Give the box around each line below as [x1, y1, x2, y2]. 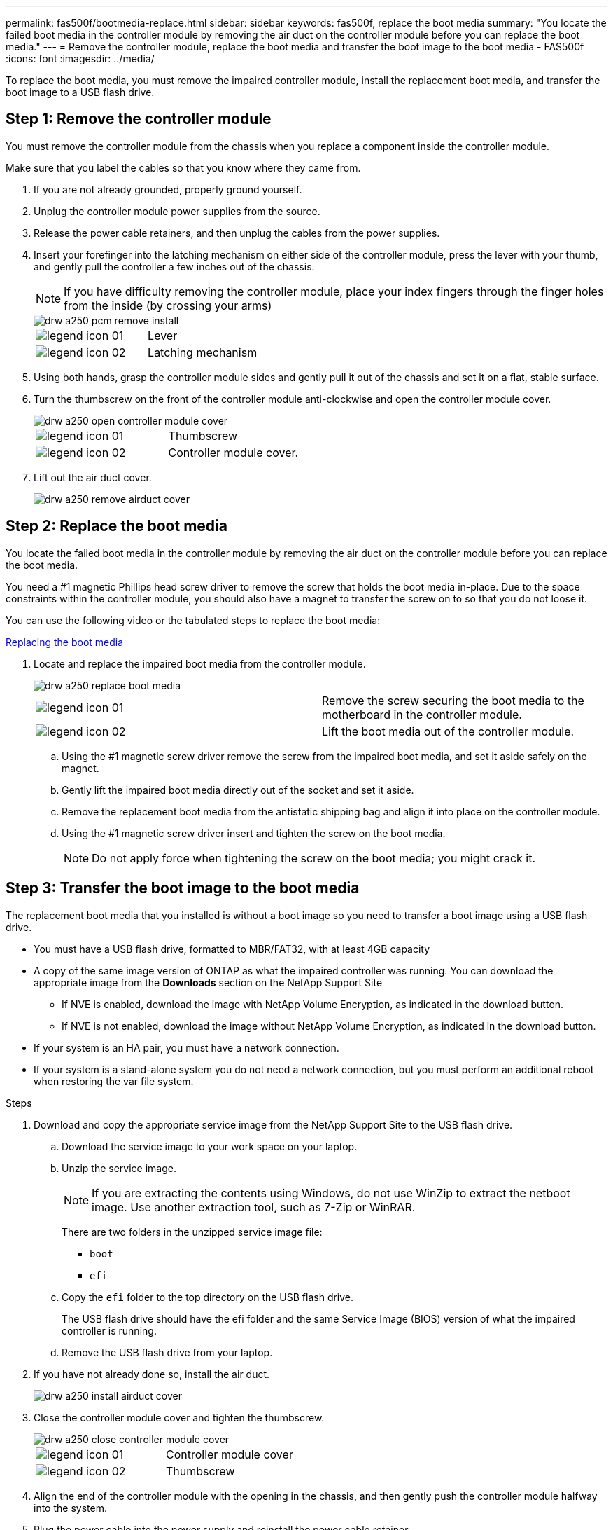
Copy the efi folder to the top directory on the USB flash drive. [62, 1290, 354, 1303]
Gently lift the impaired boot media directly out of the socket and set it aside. [62, 783, 414, 796]
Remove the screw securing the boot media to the [322, 693, 584, 708]
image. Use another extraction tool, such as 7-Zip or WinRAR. [92, 1199, 416, 1214]
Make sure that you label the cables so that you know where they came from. [6, 161, 361, 174]
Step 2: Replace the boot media [6, 517, 227, 535]
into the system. [34, 1501, 107, 1514]
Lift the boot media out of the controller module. [322, 724, 575, 738]
